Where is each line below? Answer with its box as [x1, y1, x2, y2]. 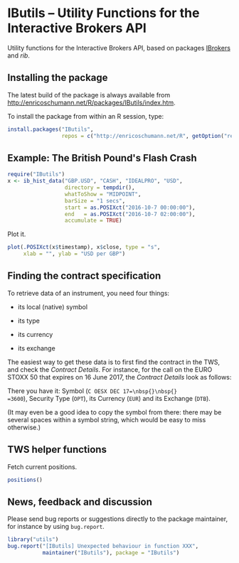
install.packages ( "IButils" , [7, 126, 94, 133]
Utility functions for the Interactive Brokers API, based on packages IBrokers [7, 43, 231, 52]
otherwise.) [7, 423, 41, 431]
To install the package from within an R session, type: [7, 112, 164, 120]
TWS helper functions [7, 444, 107, 456]
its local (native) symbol [17, 302, 87, 311]
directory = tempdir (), [64, 184, 135, 191]
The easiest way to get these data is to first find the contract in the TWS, [7, 358, 221, 366]
